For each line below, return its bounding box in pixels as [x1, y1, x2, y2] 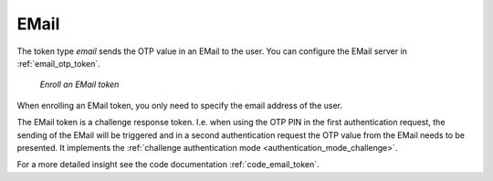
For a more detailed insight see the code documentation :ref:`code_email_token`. [16, 159, 320, 170]
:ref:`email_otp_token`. [16, 58, 100, 69]
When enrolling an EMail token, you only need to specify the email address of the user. [16, 100, 342, 111]
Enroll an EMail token [39, 79, 120, 90]
